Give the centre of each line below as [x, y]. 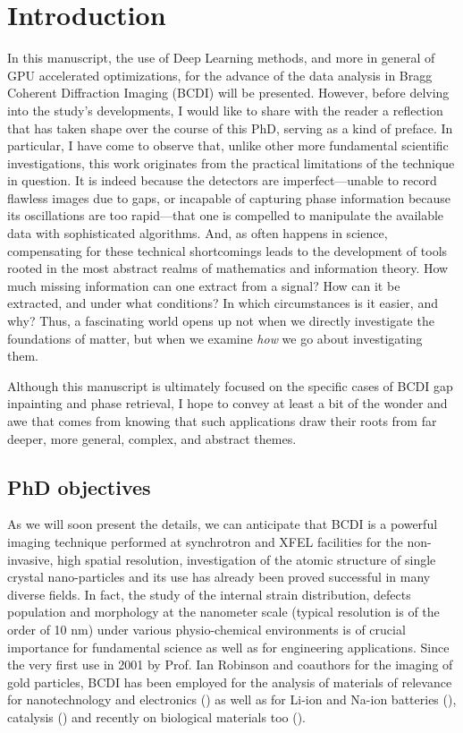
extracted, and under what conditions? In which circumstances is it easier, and [223, 303]
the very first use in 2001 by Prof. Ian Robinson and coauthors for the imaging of [230, 665]
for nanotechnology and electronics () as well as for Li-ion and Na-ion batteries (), [232, 699]
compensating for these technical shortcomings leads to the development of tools [227, 250]
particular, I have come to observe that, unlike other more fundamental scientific [228, 145]
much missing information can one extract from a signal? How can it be [204, 285]
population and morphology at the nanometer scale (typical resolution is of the [223, 612]
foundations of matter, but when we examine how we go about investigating [215, 338]
